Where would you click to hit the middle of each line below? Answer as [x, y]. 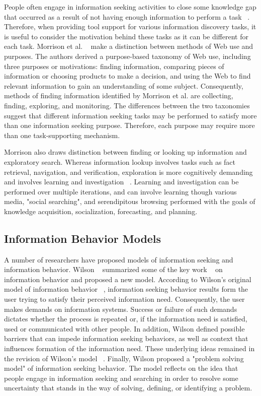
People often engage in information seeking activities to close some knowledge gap [130, 7]
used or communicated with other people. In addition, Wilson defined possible [124, 328]
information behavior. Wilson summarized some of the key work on [113, 269]
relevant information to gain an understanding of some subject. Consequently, [124, 85]
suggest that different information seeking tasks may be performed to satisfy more [130, 115]
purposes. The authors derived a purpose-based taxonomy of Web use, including [127, 56]
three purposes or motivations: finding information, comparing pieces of [114, 66]
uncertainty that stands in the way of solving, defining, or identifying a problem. [128, 388]
